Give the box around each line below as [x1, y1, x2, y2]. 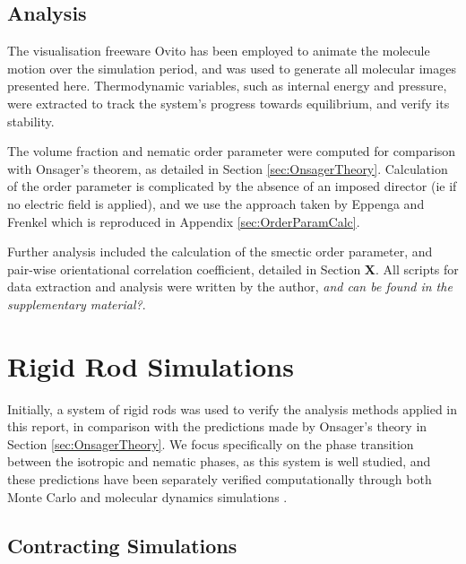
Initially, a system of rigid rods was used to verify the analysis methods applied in [7, 399, 458, 418]
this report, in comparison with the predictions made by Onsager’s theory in [7, 417, 427, 436]
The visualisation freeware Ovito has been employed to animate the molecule [7, 41, 430, 60]
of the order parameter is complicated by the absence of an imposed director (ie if [7, 177, 457, 195]
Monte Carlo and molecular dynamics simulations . [7, 487, 288, 506]
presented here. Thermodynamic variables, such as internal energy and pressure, [7, 76, 447, 95]
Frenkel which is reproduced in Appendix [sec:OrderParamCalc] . [7, 212, 360, 230]
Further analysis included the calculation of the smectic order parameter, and [7, 242, 433, 261]
